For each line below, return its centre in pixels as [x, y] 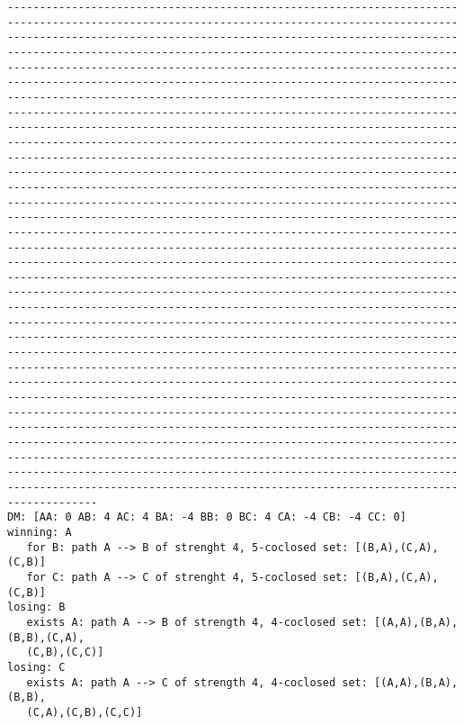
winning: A [40, 532]
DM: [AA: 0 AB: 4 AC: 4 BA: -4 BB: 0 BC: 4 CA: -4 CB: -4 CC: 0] [207, 517]
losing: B [36, 607]
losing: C [36, 667]
